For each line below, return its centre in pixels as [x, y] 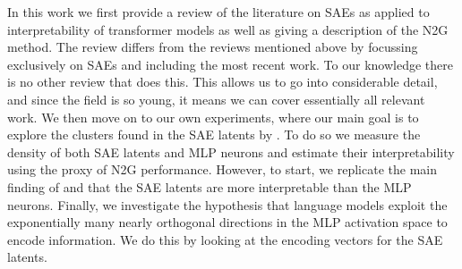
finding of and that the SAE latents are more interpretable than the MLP [210, 186]
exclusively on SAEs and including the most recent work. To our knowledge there [230, 64]
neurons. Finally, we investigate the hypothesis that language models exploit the [227, 204]
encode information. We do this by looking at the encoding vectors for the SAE [225, 239]
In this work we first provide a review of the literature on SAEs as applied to [218, 12]
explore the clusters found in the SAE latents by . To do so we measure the [214, 134]
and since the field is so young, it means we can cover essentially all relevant [216, 99]
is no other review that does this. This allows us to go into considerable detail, [222, 82]
